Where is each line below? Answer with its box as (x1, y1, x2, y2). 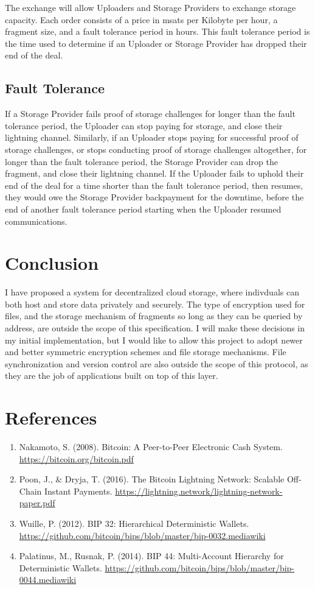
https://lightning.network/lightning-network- (115, 484, 283, 497)
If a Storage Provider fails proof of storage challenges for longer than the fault (5, 107, 296, 120)
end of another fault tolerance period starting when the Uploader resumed (5, 202, 282, 215)
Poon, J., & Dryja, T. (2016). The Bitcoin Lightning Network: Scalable (19, 473, 285, 485)
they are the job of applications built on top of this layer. (5, 369, 218, 382)
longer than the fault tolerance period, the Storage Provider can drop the (5, 155, 278, 168)
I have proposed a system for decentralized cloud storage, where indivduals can (5, 286, 299, 298)
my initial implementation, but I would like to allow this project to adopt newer (5, 333, 303, 346)
